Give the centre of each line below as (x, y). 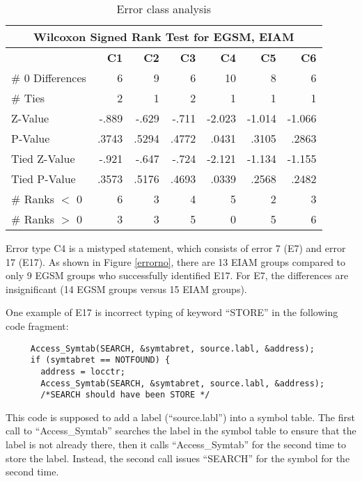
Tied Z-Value (43, 158)
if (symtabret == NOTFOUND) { (100, 360)
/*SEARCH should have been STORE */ (125, 395)
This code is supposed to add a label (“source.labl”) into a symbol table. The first (180, 417)
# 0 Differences (49, 78)
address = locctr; (83, 371)
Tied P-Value (44, 179)
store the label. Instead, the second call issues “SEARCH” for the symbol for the (178, 458)
